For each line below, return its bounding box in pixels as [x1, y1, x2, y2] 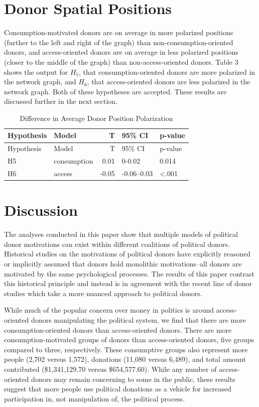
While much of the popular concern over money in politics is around [4, 305, 214, 315]
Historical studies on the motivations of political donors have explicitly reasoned [4, 248, 250, 259]
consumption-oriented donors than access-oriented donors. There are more [4, 324, 232, 335]
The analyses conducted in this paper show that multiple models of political [4, 229, 238, 239]
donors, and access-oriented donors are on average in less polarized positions [4, 47, 238, 57]
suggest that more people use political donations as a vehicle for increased [4, 383, 231, 394]
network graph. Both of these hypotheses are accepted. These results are [4, 86, 227, 96]
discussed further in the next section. [4, 96, 117, 106]
